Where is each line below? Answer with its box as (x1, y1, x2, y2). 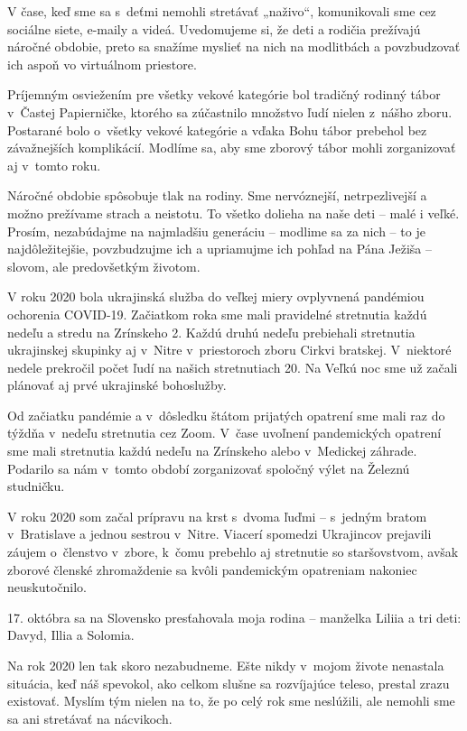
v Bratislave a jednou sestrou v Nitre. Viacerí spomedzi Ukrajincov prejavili (7, 524, 432, 543)
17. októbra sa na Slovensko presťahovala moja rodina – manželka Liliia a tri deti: (7, 607, 462, 626)
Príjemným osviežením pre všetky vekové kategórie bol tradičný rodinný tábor (7, 85, 441, 104)
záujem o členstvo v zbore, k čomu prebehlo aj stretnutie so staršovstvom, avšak (7, 542, 459, 561)
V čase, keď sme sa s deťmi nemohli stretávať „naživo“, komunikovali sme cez (7, 2, 436, 20)
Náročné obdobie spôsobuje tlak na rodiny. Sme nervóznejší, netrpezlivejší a (7, 186, 427, 205)
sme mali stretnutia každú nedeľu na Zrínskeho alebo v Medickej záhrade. (7, 441, 417, 460)
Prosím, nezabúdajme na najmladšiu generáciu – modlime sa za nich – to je (7, 221, 425, 240)
